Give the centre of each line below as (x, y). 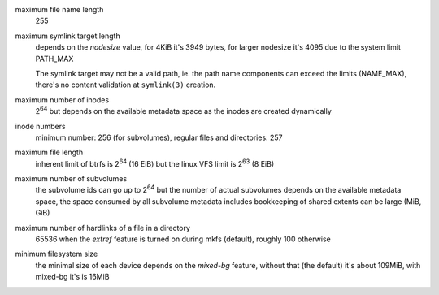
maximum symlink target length (68, 36)
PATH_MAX (54, 59)
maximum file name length (59, 9)
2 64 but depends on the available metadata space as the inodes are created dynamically (184, 111)
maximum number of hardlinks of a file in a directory (103, 228)
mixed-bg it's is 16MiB (72, 277)
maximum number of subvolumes (71, 179)
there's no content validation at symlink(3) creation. (126, 85)
